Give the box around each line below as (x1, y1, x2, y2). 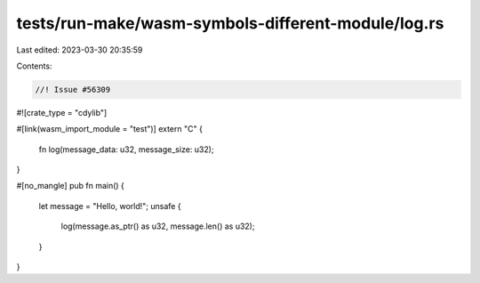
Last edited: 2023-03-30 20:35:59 (16, 44, 143, 55)
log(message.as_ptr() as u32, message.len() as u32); (60, 221, 255, 231)
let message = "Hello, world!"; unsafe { (38, 200, 181, 211)
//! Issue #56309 (35, 85, 111, 94)
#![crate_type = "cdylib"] (16, 107, 108, 117)
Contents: (16, 61, 52, 71)
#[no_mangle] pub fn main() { (16, 181, 124, 191)
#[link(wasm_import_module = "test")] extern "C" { (16, 124, 204, 134)
